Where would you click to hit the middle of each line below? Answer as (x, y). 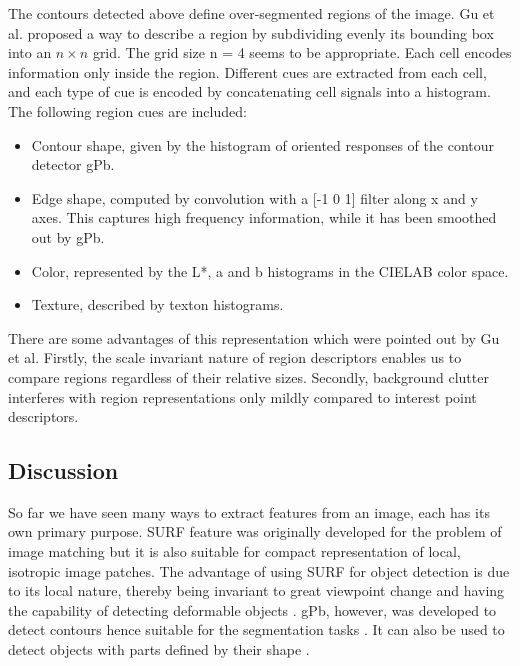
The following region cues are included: (127, 110)
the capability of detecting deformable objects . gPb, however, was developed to (252, 609)
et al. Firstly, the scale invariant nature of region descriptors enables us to (235, 357)
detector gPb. (73, 164)
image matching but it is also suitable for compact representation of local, (234, 551)
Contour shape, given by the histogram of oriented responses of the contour (262, 144)
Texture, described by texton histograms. (157, 304)
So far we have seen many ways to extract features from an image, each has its (249, 511)
